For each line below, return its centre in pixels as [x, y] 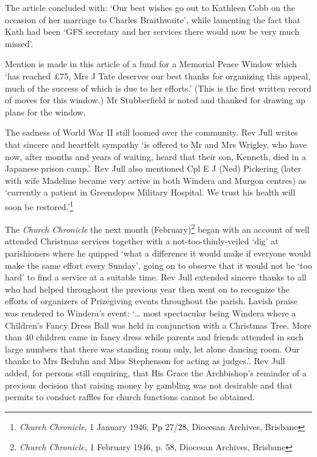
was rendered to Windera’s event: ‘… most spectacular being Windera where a [151, 313]
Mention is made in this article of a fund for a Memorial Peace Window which [151, 64]
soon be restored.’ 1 [39, 205]
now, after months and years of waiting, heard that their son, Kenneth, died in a [155, 156]
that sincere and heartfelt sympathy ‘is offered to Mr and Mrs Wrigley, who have [156, 144]
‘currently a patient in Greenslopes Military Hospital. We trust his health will [150, 192]
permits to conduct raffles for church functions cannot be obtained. [130, 397]
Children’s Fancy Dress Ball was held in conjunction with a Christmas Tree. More [158, 325]
